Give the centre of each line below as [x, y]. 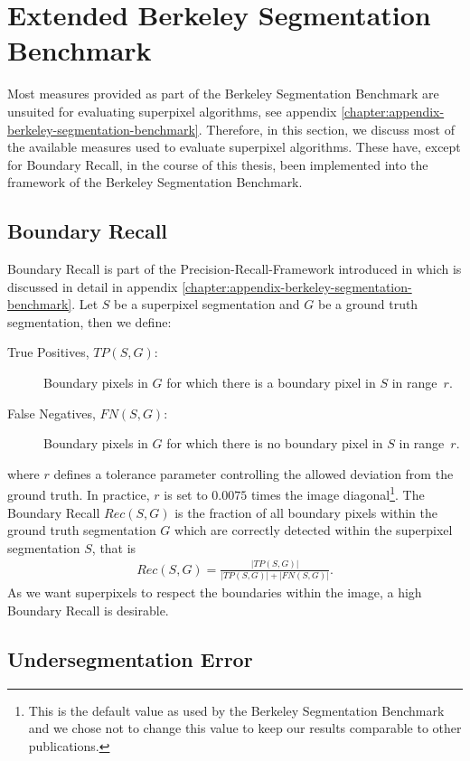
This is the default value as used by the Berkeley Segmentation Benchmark [236, 710]
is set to [186, 495]
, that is [114, 547]
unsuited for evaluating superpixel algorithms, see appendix [172, 111]
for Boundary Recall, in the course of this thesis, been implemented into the [218, 164]
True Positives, [48, 352]
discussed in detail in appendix [93, 286]
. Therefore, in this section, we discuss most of [326, 129]
